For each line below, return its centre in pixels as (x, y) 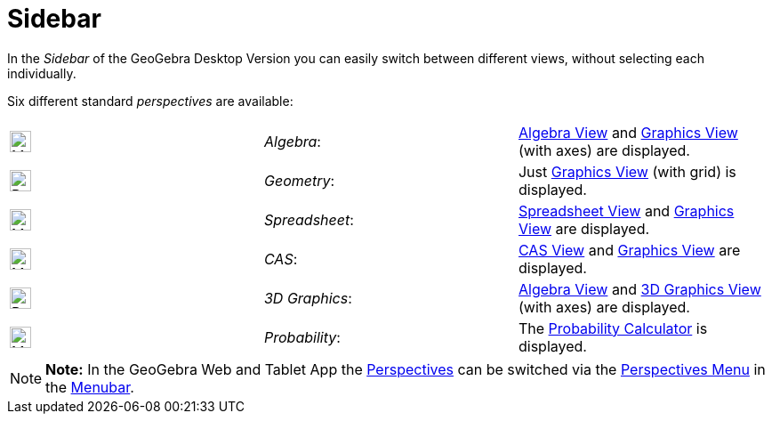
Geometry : (299, 180)
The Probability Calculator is (613, 328)
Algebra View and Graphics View (628, 132)
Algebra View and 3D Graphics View (639, 289)
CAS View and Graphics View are (629, 250)
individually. (42, 73)
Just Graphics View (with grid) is (627, 171)
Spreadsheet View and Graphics (626, 210)
